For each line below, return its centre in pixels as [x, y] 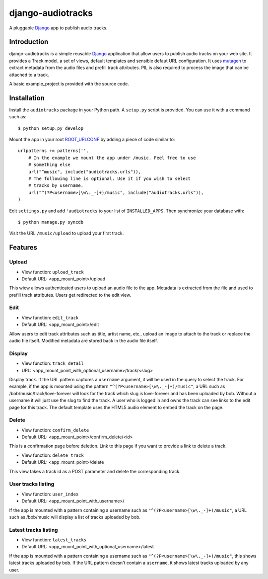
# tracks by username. [56, 186]
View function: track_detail [53, 363]
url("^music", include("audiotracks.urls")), [85, 172]
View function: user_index [50, 494]
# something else [49, 165]
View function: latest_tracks [54, 540]
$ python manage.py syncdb [51, 222]
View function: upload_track [53, 272]
